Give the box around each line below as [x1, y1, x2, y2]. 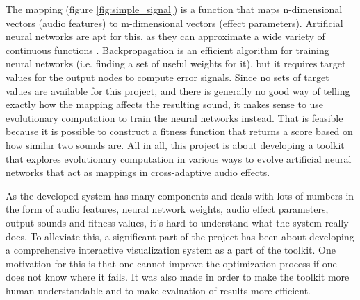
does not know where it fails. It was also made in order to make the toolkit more [6, 270, 350, 284]
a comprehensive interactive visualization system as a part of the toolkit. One [6, 242, 336, 257]
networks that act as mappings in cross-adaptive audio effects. [6, 165, 270, 179]
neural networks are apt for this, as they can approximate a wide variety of [6, 29, 325, 44]
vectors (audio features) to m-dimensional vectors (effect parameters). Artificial [6, 15, 343, 30]
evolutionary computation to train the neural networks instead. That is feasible [6, 110, 343, 125]
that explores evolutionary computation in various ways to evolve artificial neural [6, 151, 352, 166]
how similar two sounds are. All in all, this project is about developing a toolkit [6, 137, 345, 152]
